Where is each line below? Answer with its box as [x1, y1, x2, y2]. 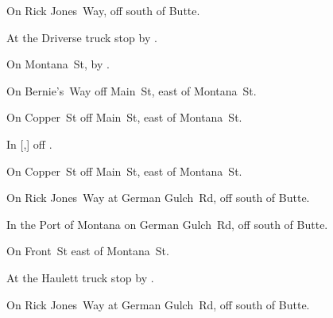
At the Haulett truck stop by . [6, 269, 154, 285]
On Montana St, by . [6, 56, 110, 72]
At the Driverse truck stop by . [6, 29, 157, 45]
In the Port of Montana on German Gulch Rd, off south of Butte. [6, 215, 328, 232]
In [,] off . [6, 135, 52, 152]
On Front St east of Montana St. [6, 242, 169, 259]
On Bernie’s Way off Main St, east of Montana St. [6, 82, 257, 99]
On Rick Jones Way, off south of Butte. [6, 2, 200, 18]
